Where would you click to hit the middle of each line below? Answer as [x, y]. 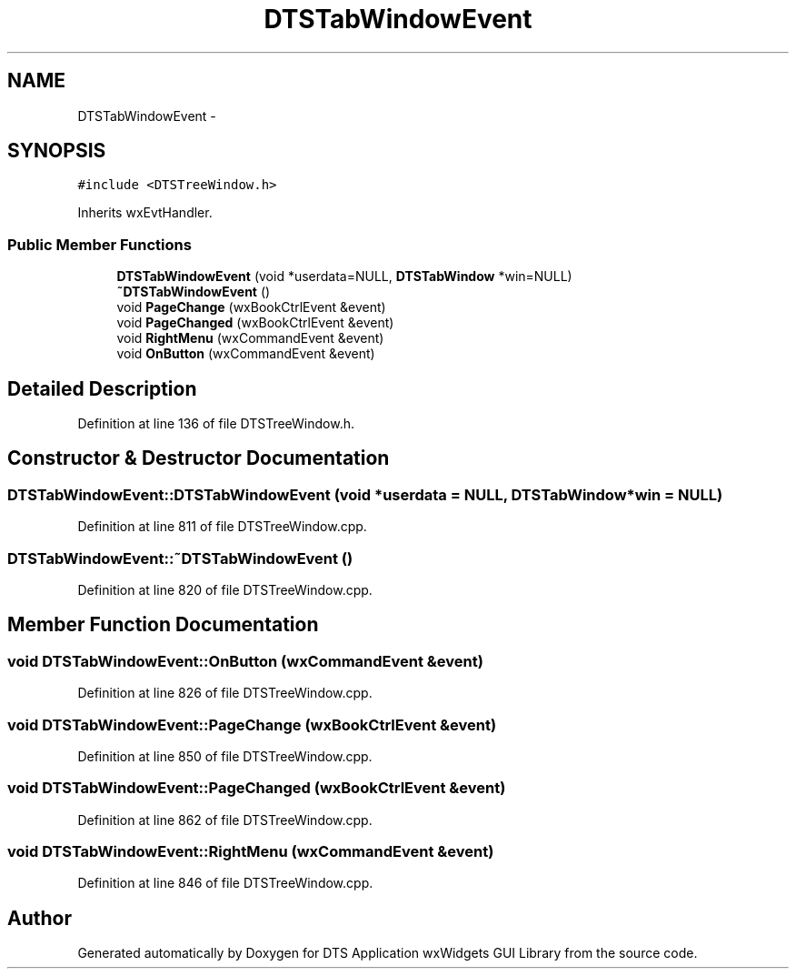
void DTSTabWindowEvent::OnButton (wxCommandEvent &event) [245, 661]
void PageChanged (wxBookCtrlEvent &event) [255, 323]
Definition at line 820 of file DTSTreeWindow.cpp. [225, 590]
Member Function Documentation [163, 625]
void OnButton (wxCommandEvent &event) [246, 354]
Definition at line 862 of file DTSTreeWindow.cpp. [225, 820]
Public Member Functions [99, 244]
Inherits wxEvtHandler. [145, 213]
